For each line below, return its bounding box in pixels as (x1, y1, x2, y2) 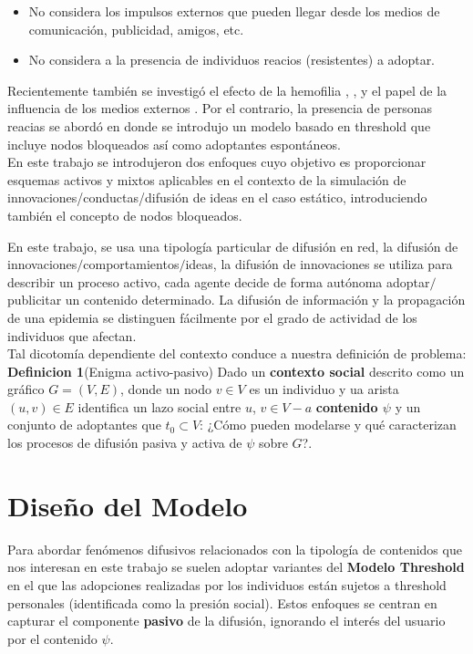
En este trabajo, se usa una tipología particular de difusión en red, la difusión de (7, 236, 458, 255)
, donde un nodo (120, 379, 212, 399)
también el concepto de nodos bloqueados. (7, 205, 242, 224)
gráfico (7, 379, 45, 399)
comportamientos (83, 254, 180, 274)
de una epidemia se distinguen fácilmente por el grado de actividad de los (7, 307, 417, 327)
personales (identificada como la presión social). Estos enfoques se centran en (7, 593, 437, 612)
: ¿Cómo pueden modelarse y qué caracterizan (200, 415, 457, 434)
